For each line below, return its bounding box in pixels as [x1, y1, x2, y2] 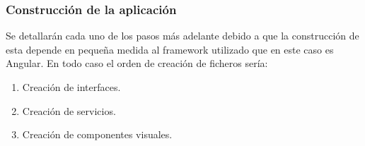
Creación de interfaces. [22, 80, 121, 94]
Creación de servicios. [22, 103, 116, 118]
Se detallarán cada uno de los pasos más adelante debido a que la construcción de [6, 28, 359, 43]
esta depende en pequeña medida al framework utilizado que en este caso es [6, 42, 334, 56]
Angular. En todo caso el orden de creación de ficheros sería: [6, 56, 268, 71]
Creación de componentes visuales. [22, 127, 173, 142]
